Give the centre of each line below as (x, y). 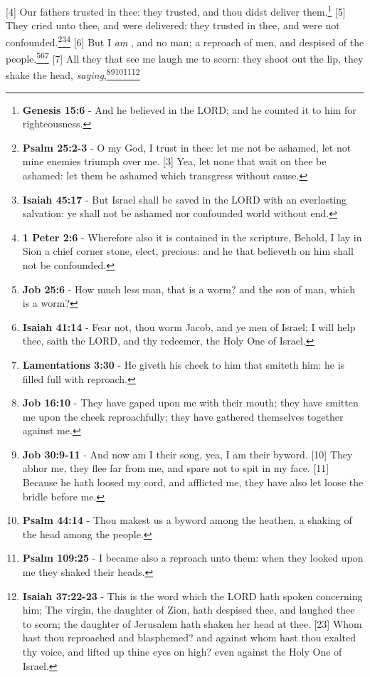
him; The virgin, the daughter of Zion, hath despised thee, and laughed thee (189, 610)
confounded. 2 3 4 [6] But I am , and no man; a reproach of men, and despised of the (185, 41)
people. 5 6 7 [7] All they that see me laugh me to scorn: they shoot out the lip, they (185, 57)
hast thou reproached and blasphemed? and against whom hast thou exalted (189, 637)
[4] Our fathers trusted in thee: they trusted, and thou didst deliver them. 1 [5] (176, 10)
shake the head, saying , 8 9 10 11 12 (73, 74)
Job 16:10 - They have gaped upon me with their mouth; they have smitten (190, 403)
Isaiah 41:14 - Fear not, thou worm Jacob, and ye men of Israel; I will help (189, 326)
